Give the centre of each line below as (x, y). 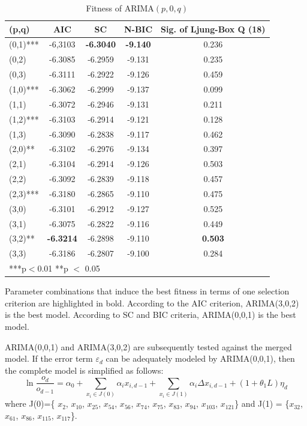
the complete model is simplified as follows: (84, 370)
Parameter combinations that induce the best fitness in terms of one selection (147, 291)
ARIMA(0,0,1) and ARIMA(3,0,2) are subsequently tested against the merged (148, 346)
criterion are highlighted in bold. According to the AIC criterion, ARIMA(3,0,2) (152, 303)
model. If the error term (49, 358)
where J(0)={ (30, 403)
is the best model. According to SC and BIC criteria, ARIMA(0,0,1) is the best (151, 315)
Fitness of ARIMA (120, 8)
